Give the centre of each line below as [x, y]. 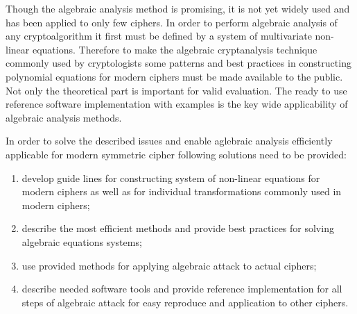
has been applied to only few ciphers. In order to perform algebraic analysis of [172, 22]
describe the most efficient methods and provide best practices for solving [178, 228]
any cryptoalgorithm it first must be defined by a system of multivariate [159, 36]
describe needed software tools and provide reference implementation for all [182, 289]
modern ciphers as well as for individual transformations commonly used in [182, 191]
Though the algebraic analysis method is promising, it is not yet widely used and [178, 8]
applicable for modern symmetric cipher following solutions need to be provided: [176, 154]
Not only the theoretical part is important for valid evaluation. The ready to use [176, 90]
